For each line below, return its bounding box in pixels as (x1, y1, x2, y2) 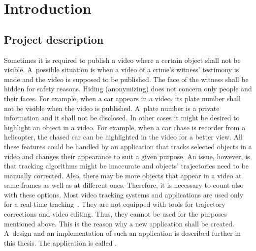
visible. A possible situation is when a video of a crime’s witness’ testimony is (4, 64, 239, 75)
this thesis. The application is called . (4, 237, 117, 248)
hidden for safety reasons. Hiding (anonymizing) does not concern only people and (4, 84, 252, 94)
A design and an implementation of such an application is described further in (4, 228, 241, 238)
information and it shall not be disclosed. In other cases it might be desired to (4, 112, 240, 123)
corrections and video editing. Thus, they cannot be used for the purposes (4, 209, 227, 219)
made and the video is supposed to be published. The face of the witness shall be (4, 74, 249, 84)
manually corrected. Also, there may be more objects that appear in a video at (4, 170, 242, 180)
